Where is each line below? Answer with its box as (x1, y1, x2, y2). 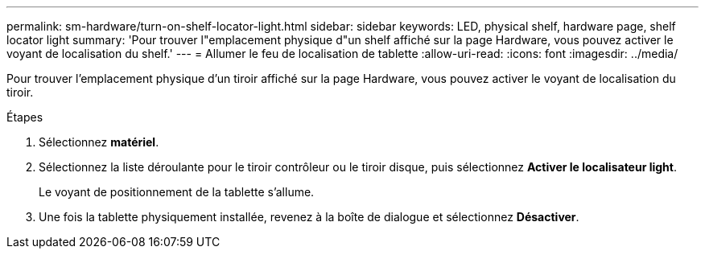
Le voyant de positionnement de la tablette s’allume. (39, 185, 315, 199)
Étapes (6, 110, 43, 124)
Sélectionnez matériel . (39, 135, 159, 149)
